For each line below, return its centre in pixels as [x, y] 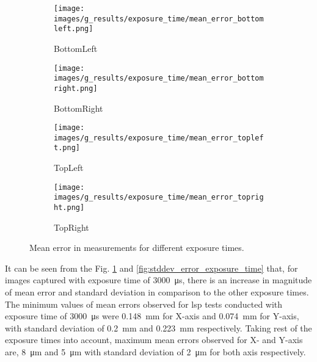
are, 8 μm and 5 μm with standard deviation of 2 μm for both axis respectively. [155, 352]
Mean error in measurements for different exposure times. [137, 248]
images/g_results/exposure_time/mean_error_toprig [159, 197]
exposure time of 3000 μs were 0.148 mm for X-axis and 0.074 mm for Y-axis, [152, 316]
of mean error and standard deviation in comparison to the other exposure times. [157, 292]
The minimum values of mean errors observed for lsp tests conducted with [144, 304]
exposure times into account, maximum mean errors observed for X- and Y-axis [154, 340]
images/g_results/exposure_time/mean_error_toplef [159, 138]
